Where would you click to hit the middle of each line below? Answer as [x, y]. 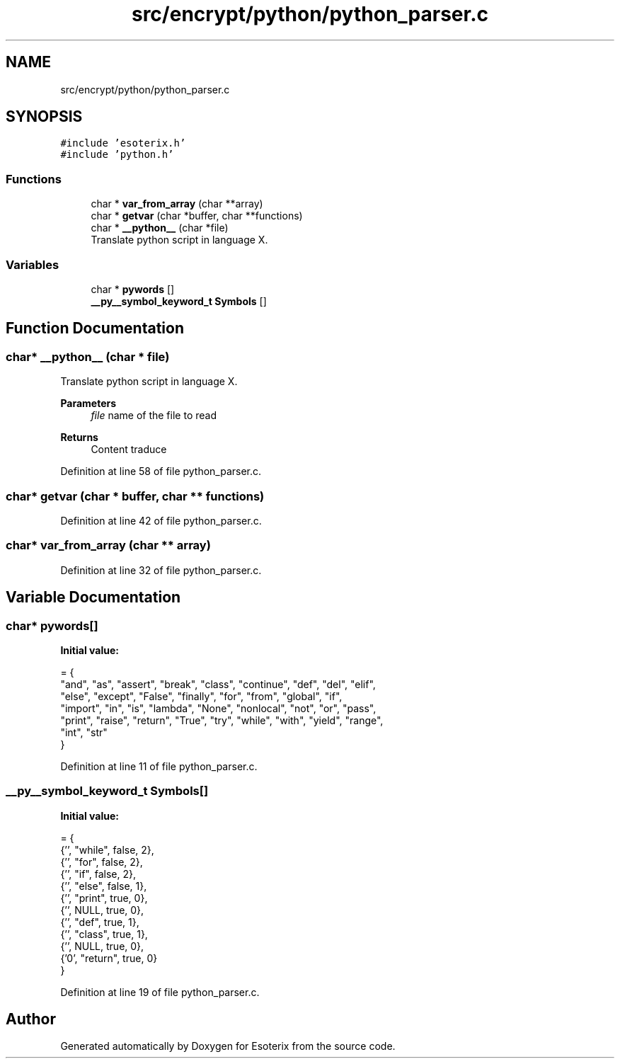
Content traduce [129, 450]
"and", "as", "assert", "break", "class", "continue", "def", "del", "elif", [218, 684]
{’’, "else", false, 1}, [104, 886]
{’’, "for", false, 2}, [102, 862]
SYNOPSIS [44, 117]
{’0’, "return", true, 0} [109, 958]
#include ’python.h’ [117, 155]
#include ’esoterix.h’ [123, 143]
